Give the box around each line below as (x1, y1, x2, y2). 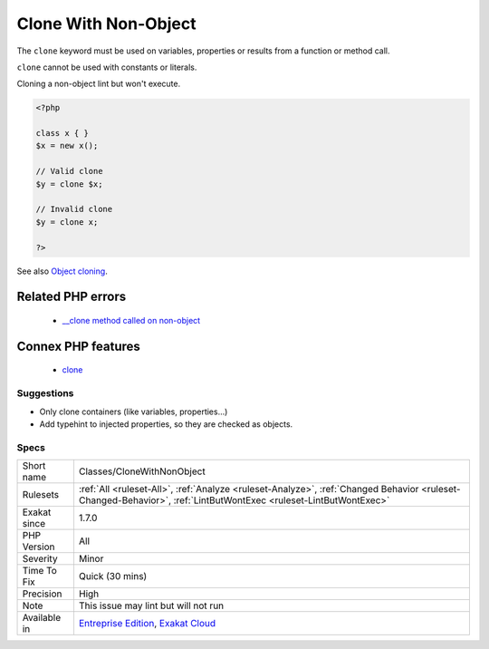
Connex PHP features (16, 338, 140, 354)
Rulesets (22, 489, 59, 501)
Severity (22, 553, 58, 566)
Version (22, 540, 55, 553)
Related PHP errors (16, 289, 127, 305)
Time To (22, 565, 58, 577)
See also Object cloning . (16, 266, 108, 276)
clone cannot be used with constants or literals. (16, 62, 197, 73)
